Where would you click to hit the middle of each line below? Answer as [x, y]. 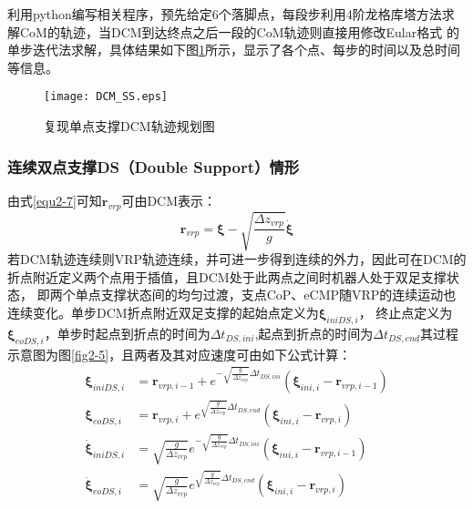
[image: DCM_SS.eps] [106, 97]
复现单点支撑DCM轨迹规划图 [129, 126]
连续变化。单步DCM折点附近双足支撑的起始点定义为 [163, 312]
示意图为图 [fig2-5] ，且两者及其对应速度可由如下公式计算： [180, 354]
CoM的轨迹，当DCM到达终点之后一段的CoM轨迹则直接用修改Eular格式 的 [239, 31]
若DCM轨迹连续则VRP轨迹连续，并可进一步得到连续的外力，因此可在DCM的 [237, 259]
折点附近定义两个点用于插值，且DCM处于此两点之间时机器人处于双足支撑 [227, 276]
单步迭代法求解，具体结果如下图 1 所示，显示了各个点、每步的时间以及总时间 [234, 50]
